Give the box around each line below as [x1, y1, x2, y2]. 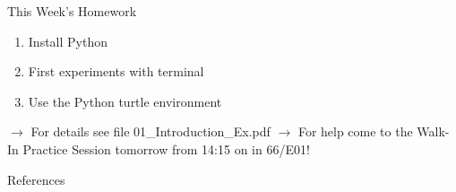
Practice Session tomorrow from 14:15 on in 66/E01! [22, 139, 310, 158]
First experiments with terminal [28, 62, 204, 81]
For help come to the [297, 122, 413, 141]
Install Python [28, 31, 108, 50]
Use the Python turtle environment [28, 92, 222, 110]
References [7, 170, 65, 188]
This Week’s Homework [7, 2, 137, 20]
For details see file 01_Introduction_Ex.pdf [30, 122, 271, 141]
